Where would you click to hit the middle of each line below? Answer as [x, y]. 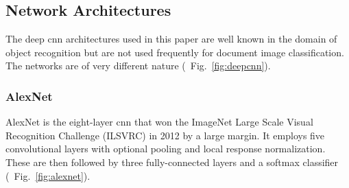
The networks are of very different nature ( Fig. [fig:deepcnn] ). [138, 66]
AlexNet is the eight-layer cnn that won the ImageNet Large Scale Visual [159, 122]
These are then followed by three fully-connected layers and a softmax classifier [172, 162]
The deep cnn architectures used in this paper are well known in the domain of [171, 39]
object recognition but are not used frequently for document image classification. [175, 52]
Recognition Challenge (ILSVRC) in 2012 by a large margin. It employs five [165, 135]
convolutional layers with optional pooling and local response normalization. [166, 149]
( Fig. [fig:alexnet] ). [48, 175]
